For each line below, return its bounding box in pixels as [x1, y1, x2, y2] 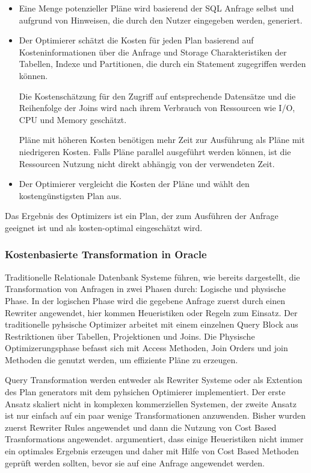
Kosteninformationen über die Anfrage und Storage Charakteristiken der [19, 45, 287, 58]
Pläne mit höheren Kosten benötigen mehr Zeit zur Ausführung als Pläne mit [19, 133, 305, 146]
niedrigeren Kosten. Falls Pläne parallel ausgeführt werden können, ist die [19, 145, 291, 157]
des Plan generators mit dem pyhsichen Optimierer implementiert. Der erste [5, 386, 286, 398]
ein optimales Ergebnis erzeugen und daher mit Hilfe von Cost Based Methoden [5, 445, 299, 457]
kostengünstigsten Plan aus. [19, 189, 122, 202]
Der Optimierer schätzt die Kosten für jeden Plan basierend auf [19, 34, 254, 46]
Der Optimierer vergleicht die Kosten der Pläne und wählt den [19, 177, 250, 190]
